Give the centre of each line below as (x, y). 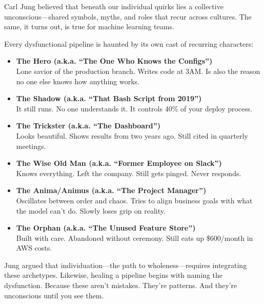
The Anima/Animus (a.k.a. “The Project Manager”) (111, 190)
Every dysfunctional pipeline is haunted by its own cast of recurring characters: (129, 43)
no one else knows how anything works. (78, 81)
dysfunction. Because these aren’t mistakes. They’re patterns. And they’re (121, 285)
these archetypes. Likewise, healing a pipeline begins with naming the (113, 275)
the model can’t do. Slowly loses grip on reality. (91, 210)
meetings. (31, 146)
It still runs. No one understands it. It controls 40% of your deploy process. (134, 108)
